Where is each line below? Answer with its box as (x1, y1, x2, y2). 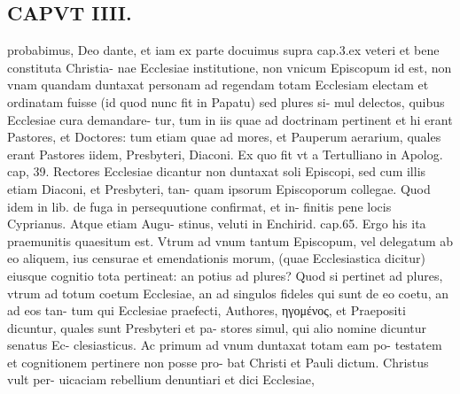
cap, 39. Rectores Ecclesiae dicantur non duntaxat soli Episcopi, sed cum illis (7, 162, 426, 181)
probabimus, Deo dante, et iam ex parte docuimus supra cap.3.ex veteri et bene (7, 41, 440, 59)
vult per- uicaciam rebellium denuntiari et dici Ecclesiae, (7, 370, 315, 389)
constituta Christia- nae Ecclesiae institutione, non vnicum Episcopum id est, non (7, 58, 452, 76)
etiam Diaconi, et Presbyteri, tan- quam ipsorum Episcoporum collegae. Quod (7, 179, 431, 197)
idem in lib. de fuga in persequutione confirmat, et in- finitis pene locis (7, 197, 392, 215)
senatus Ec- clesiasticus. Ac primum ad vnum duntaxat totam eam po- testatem (7, 336, 442, 354)
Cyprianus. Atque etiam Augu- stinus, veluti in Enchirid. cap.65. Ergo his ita (7, 214, 426, 233)
